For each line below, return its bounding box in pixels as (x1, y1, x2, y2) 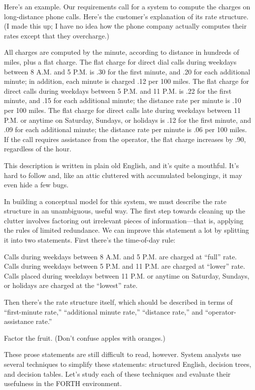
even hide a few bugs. (4, 179, 69, 190)
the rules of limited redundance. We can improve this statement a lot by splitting (4, 225, 249, 235)
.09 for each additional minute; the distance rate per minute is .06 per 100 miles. (4, 124, 247, 135)
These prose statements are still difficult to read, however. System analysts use (4, 349, 241, 359)
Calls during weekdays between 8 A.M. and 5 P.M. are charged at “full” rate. (4, 251, 237, 261)
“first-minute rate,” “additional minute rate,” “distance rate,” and (4, 306, 203, 317)
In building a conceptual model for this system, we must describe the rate (4, 196, 226, 206)
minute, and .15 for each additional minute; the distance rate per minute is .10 (4, 95, 241, 106)
